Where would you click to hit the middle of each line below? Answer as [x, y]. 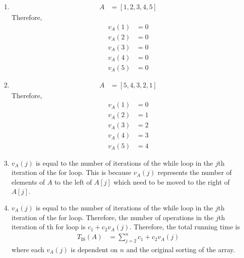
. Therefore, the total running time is [185, 227]
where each [28, 249]
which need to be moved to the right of [172, 181]
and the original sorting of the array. [181, 249]
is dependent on [94, 249]
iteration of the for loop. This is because [71, 172]
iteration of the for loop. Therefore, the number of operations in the [113, 217]
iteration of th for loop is [49, 227]
